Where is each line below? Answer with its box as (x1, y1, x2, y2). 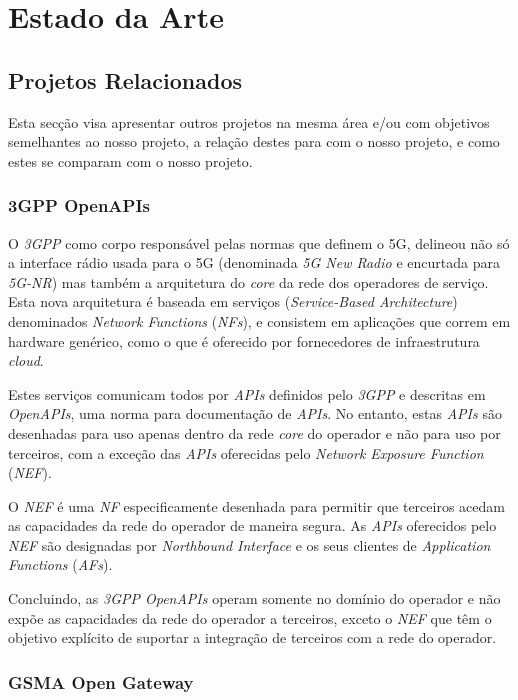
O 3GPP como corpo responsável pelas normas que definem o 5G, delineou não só (8, 232, 510, 253)
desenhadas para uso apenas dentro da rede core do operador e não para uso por (8, 422, 501, 443)
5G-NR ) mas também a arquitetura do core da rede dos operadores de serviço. (8, 271, 489, 292)
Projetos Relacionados (8, 64, 243, 95)
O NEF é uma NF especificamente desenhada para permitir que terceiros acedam (8, 495, 505, 516)
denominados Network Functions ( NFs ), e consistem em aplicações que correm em (8, 310, 511, 331)
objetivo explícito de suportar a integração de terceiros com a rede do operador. (8, 627, 497, 648)
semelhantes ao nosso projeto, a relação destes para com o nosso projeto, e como (8, 131, 500, 152)
